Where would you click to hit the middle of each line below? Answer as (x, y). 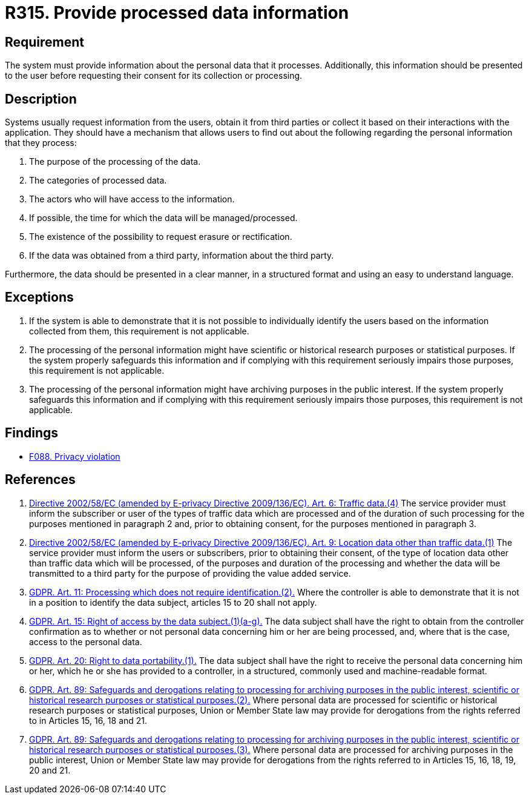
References (40, 480)
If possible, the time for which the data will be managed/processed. (163, 218)
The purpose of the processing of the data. (115, 162)
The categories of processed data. (98, 181)
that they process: (41, 143)
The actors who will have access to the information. (132, 199)
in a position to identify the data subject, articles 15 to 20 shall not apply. (173, 602)
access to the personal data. (86, 642)
